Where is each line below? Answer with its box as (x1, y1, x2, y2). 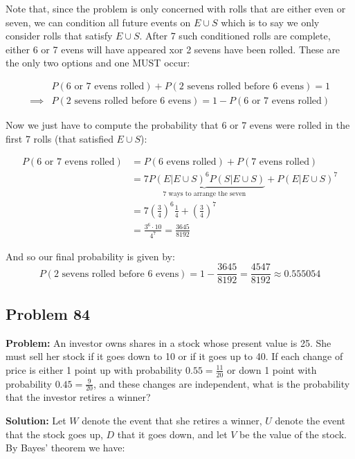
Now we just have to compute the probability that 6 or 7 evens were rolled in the (6, 118, 350, 132)
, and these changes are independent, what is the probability (93, 376, 350, 390)
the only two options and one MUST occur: (6, 55, 190, 70)
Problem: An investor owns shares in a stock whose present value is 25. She (6, 335, 331, 350)
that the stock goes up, (6, 426, 103, 441)
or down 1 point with (227, 362, 317, 377)
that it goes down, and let (117, 426, 228, 441)
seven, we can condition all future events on (6, 15, 191, 29)
